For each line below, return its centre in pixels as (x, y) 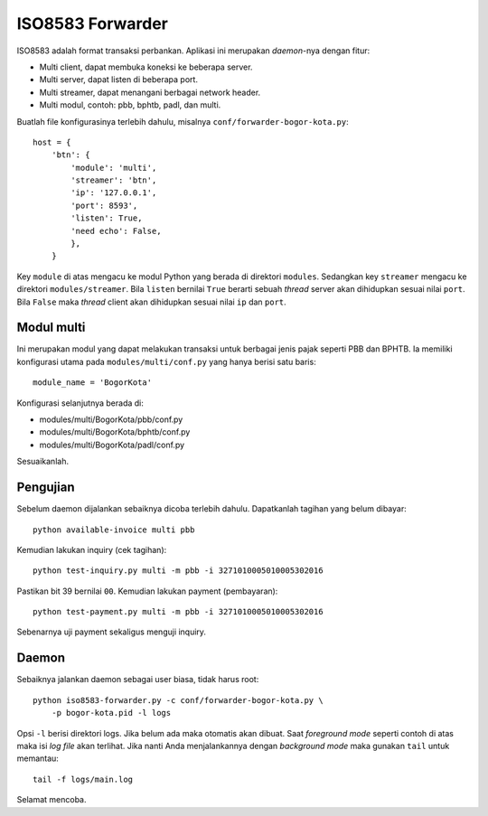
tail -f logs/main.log (83, 779)
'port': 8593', (104, 205)
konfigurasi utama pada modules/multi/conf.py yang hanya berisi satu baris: (166, 361)
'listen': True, (107, 218)
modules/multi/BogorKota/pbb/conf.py (111, 419)
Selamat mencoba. (52, 800)
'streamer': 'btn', (114, 180)
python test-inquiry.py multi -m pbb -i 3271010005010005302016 (178, 571)
